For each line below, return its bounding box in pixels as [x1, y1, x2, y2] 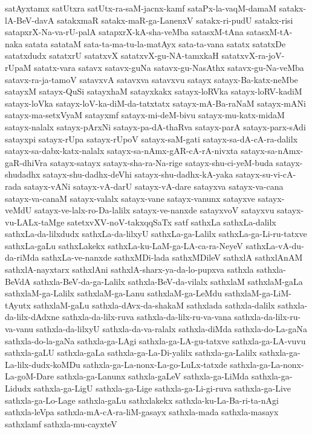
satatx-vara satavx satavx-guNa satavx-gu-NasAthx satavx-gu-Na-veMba [34, 61, 304, 73]
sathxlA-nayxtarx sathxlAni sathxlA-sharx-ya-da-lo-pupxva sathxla [5, 263, 254, 276]
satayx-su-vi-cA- [235, 168, 296, 181]
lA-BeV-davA [5, 13, 54, 26]
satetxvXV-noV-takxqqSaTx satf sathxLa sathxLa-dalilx [67, 215, 276, 228]
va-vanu [5, 322, 34, 335]
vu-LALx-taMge [5, 215, 65, 228]
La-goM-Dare [5, 370, 54, 382]
